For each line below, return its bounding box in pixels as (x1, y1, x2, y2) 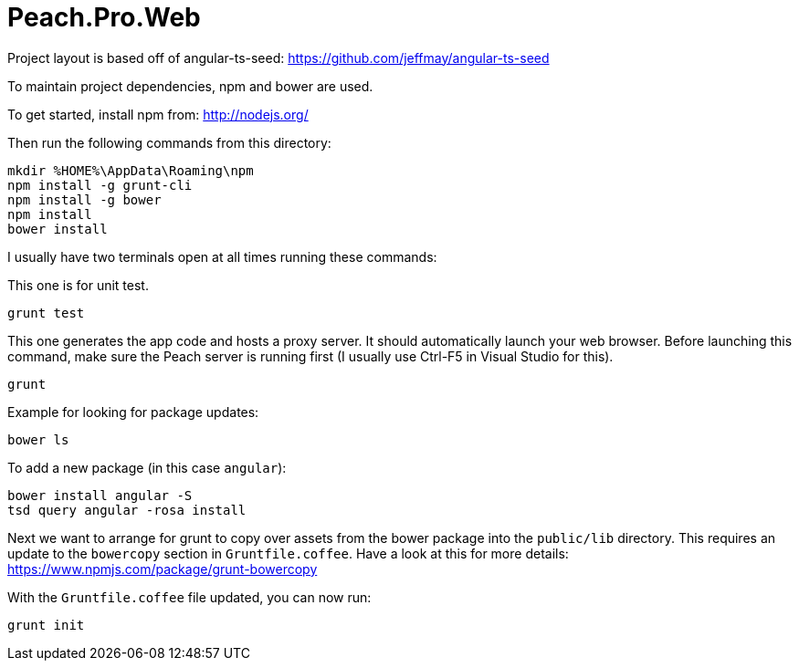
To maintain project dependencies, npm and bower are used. (7, 78, 373, 94)
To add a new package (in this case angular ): (7, 459, 287, 475)
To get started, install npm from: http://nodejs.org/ (7, 106, 309, 122)
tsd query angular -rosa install (7, 502, 247, 517)
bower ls (7, 432, 69, 447)
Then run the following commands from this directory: (7, 134, 331, 151)
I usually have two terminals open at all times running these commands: (7, 248, 437, 265)
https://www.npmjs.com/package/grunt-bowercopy (7, 560, 318, 577)
